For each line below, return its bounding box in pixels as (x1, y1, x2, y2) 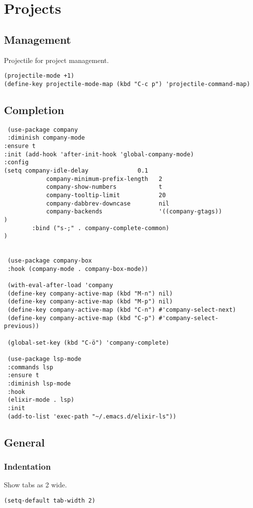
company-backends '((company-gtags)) (46, 208, 222, 215)
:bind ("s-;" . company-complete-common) (32, 224, 169, 232)
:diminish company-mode (7, 134, 85, 142)
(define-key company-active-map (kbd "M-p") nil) (7, 298, 173, 305)
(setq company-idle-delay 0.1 (4, 167, 148, 174)
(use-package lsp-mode (7, 356, 82, 363)
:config (4, 159, 29, 166)
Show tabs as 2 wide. (4, 479, 67, 490)
